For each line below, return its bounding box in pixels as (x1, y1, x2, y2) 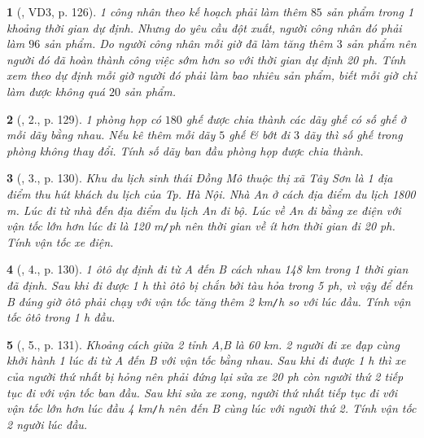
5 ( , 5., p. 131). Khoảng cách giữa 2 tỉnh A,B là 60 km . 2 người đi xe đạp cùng (7, 335, 400, 353)
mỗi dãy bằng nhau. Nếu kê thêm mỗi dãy (7, 126, 216, 143)
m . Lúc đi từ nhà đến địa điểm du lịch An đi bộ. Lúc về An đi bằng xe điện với (7, 201, 401, 218)
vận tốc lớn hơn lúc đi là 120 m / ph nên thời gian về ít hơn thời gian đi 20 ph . (7, 217, 396, 234)
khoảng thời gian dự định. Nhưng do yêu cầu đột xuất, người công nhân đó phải (7, 19, 402, 36)
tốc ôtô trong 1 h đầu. (7, 309, 116, 326)
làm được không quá (7, 82, 105, 99)
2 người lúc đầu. (7, 415, 88, 432)
